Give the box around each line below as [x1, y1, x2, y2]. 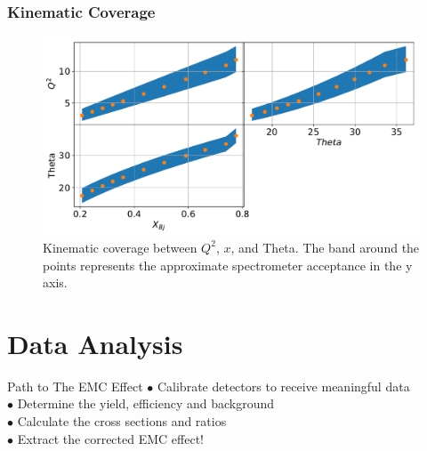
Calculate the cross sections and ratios [17, 412, 227, 431]
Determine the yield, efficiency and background [17, 394, 275, 413]
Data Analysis [7, 325, 183, 361]
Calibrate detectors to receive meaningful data [157, 376, 410, 395]
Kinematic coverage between [43, 238, 197, 256]
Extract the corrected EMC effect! [17, 429, 204, 447]
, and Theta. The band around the [230, 238, 420, 256]
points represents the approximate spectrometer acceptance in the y [43, 255, 413, 274]
